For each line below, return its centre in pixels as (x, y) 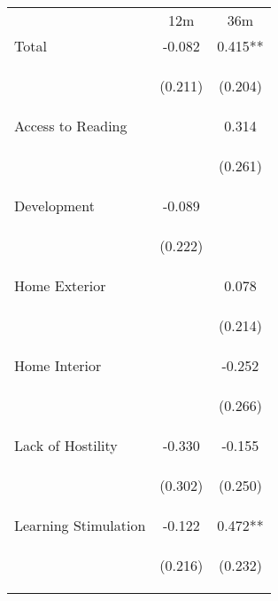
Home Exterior (60, 285)
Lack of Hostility (66, 445)
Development (54, 206)
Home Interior (58, 365)
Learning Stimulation (80, 525)
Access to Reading (71, 126)
